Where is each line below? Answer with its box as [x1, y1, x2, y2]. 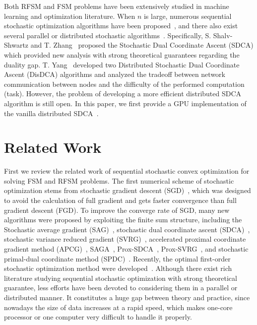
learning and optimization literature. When [4, 10, 135, 21]
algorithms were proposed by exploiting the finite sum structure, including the [4, 214, 242, 225]
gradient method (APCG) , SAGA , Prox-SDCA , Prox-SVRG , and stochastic [4, 244, 249, 254]
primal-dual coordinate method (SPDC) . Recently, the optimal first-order [4, 253, 231, 263]
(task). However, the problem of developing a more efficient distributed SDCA [4, 88, 242, 99]
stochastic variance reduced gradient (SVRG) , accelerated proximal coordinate [4, 234, 246, 244]
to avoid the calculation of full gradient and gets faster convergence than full [4, 195, 237, 205]
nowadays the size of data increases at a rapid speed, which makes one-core [4, 302, 233, 312]
